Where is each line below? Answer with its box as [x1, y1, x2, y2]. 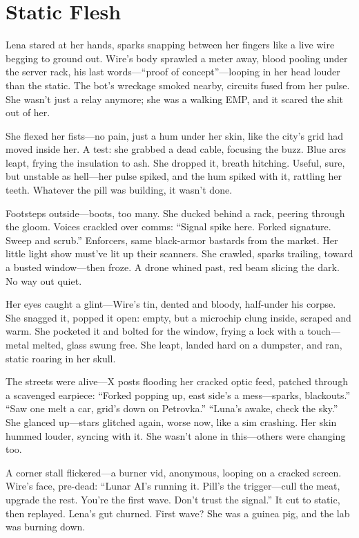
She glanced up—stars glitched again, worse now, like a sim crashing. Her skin [6, 414, 337, 429]
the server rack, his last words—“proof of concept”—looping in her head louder [6, 64, 340, 79]
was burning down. [6, 519, 86, 534]
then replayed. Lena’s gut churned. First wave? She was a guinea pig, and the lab [6, 505, 350, 520]
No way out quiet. [6, 273, 82, 288]
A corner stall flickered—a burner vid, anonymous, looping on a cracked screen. [6, 465, 342, 479]
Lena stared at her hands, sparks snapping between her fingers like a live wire [6, 37, 335, 52]
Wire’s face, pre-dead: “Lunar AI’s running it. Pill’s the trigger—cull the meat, [6, 479, 340, 493]
